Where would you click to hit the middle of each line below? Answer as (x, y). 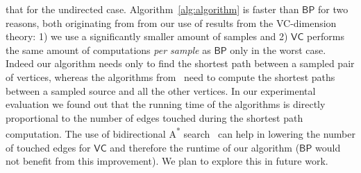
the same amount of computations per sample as (108, 49)
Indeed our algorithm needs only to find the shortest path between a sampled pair (180, 63)
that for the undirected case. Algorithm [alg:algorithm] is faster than (152, 9)
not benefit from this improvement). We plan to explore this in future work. (167, 161)
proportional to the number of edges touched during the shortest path (154, 117)
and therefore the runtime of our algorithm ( (205, 147)
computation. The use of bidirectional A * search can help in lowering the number (180, 133)
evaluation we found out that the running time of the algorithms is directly (166, 104)
